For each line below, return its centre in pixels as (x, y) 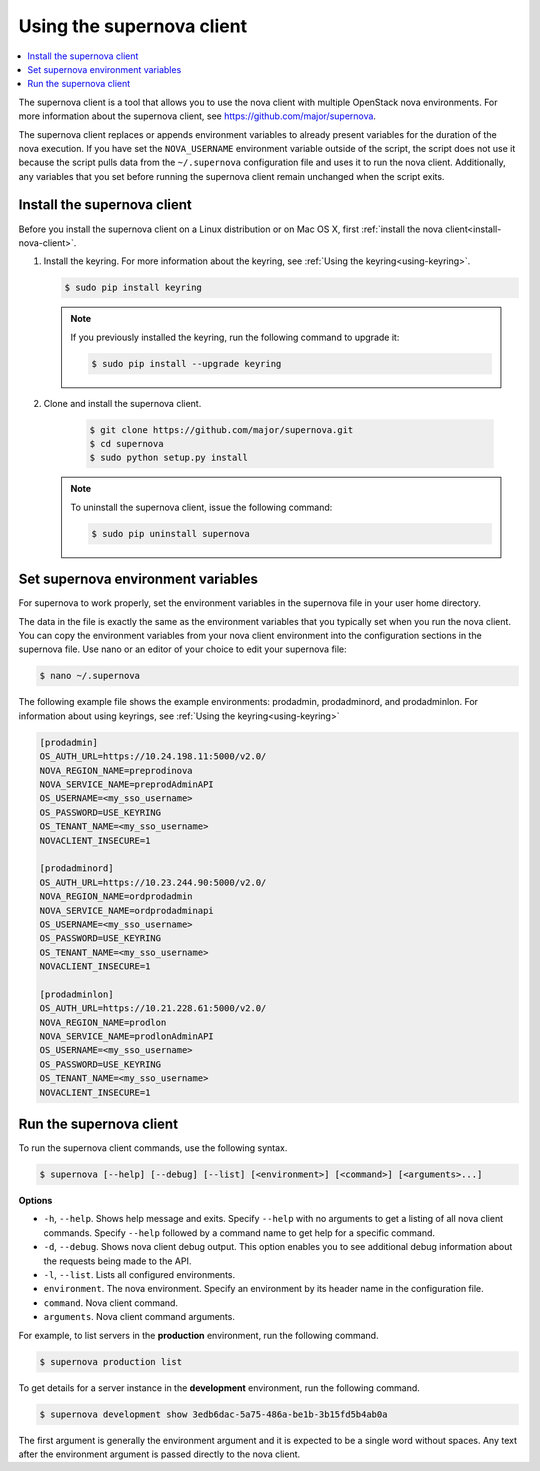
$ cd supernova (126, 444)
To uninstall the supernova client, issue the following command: (201, 507)
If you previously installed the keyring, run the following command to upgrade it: (235, 337)
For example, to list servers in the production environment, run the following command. (198, 1335)
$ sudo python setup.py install (169, 458)
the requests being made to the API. (117, 1261)
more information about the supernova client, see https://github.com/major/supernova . (197, 116)
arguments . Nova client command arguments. (139, 1317)
